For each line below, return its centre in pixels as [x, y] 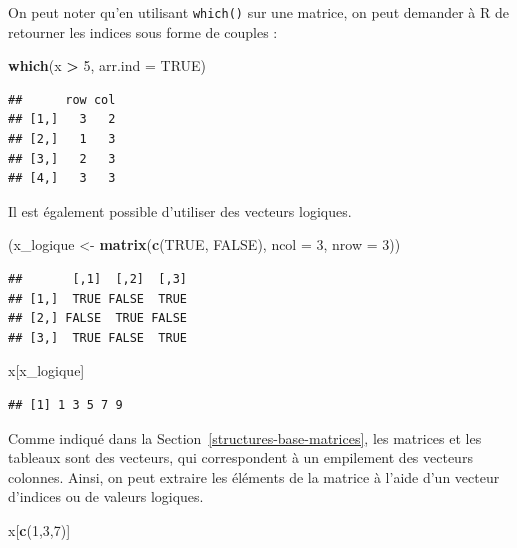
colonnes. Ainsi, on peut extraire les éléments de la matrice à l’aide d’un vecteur [254, 476]
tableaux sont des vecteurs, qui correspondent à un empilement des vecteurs [240, 457]
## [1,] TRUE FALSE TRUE [97, 298]
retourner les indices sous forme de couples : [143, 31]
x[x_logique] [46, 370]
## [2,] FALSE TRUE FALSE [97, 318]
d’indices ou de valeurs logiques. [106, 496]
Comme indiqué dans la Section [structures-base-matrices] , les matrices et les [245, 437]
